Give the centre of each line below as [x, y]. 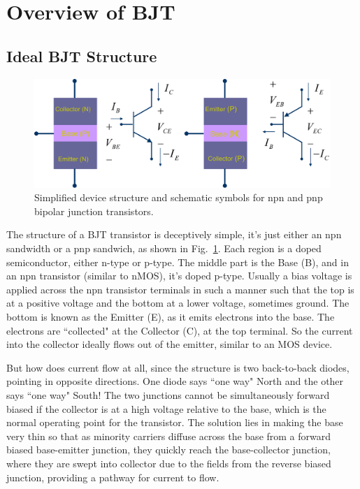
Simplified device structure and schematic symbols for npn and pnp [179, 197]
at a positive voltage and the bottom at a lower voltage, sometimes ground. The [178, 303]
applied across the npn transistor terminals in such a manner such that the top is [180, 289]
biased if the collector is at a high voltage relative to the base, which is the [166, 408]
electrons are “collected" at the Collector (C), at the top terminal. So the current [180, 330]
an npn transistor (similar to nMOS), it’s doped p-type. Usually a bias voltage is [179, 276]
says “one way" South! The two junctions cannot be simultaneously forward [168, 394]
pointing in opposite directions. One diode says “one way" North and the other [175, 381]
